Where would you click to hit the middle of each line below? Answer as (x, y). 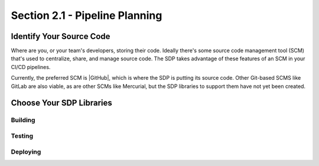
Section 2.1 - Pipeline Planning (87, 15)
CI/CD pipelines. (31, 67)
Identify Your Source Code (61, 36)
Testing (22, 136)
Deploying (26, 152)
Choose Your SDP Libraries (61, 103)
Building (23, 120)
